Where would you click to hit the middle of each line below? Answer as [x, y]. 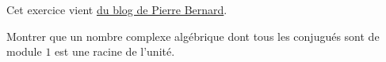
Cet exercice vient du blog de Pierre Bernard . [117, 9]
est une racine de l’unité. [115, 51]
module [24, 51]
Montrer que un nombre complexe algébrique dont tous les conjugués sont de [193, 36]
